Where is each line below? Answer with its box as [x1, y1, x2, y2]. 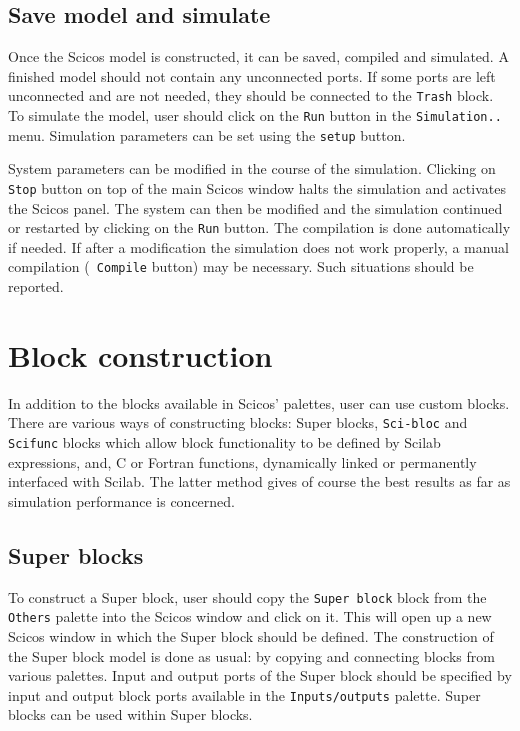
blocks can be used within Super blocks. [8, 704, 253, 725]
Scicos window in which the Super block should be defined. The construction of [8, 626, 494, 647]
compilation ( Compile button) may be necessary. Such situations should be [8, 256, 474, 277]
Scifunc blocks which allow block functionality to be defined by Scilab [8, 432, 441, 453]
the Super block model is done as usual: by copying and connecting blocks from [8, 645, 495, 666]
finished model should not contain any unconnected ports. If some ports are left [8, 65, 496, 86]
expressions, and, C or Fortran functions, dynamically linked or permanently [8, 451, 477, 472]
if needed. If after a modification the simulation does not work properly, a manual [8, 236, 509, 257]
